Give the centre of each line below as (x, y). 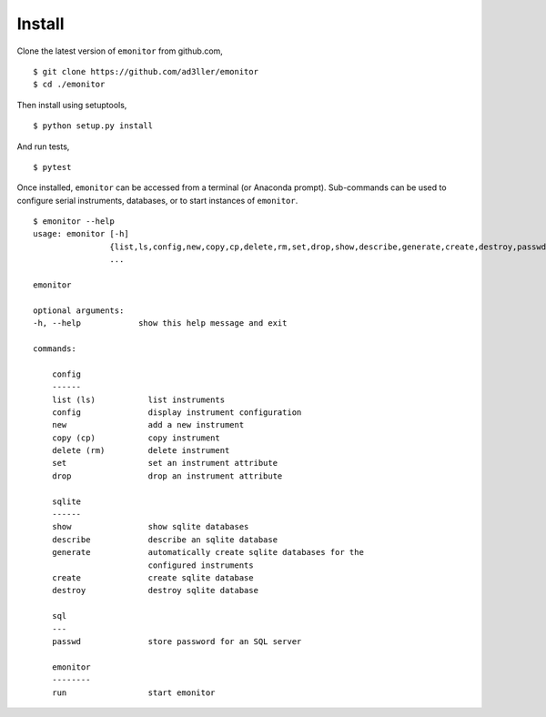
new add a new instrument (148, 425)
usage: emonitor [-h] (81, 234)
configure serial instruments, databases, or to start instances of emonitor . (157, 200)
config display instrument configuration (177, 412)
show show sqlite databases (150, 527)
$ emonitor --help (74, 222)
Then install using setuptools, (72, 105)
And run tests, (43, 146)
